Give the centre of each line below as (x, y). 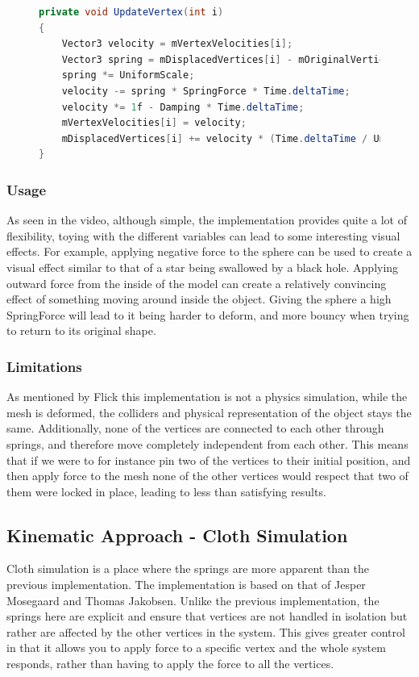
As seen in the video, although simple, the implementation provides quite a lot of (207, 220)
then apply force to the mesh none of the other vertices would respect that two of (207, 476)
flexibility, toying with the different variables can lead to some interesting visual (203, 235)
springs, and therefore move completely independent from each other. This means (207, 443)
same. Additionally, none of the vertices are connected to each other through (195, 428)
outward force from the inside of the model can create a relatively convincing (197, 283)
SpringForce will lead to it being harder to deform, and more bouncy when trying (208, 314)
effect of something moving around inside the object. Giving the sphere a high (199, 299)
